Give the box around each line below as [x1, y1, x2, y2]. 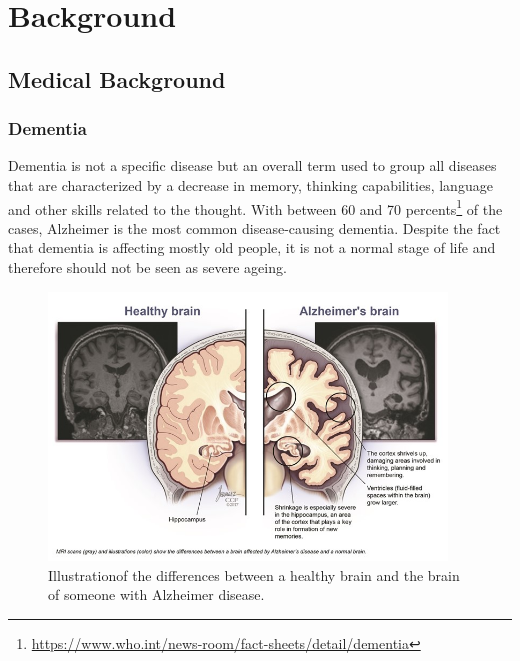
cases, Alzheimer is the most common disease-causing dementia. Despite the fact [8, 217, 501, 238]
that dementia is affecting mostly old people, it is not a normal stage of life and [8, 237, 496, 258]
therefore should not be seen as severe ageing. [8, 257, 287, 277]
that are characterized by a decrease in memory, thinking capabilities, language [8, 174, 493, 195]
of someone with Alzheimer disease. [48, 584, 265, 605]
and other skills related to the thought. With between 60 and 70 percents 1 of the [8, 195, 503, 219]
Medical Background [8, 63, 226, 94]
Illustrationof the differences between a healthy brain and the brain [48, 564, 460, 585]
